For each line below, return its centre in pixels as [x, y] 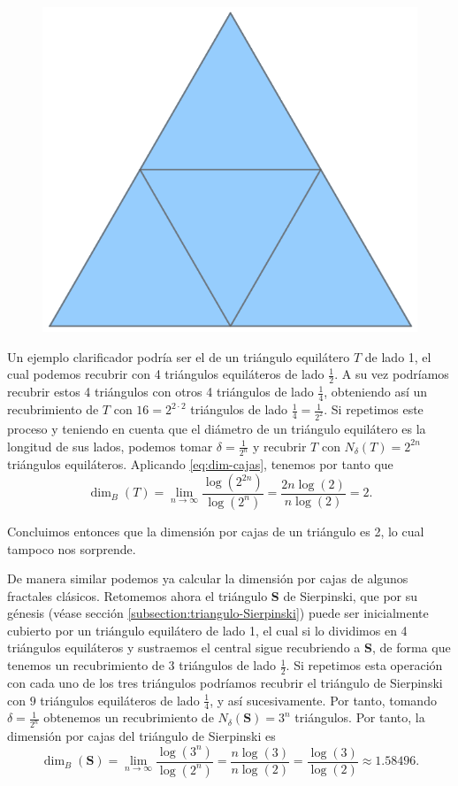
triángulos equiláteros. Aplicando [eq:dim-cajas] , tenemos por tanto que [200, 464]
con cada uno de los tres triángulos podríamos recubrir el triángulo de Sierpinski [225, 682]
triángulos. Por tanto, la [360, 717]
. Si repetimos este [374, 409]
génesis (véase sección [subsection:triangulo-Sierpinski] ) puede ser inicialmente [218, 613]
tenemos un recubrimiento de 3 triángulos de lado [141, 665]
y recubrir [279, 446]
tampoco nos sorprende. [72, 548]
